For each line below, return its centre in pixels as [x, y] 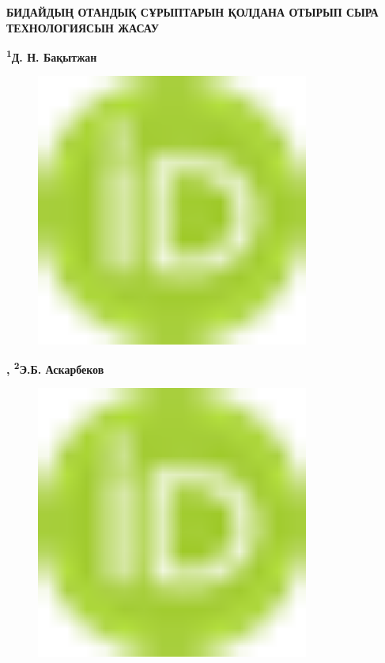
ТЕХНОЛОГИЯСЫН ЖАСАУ [83, 27]
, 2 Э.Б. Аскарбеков [55, 368]
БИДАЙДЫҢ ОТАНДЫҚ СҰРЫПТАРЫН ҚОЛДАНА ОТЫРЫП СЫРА [192, 12]
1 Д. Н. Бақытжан [52, 56]
